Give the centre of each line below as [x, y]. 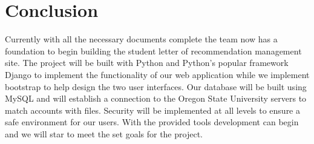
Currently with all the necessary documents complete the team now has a [141, 39]
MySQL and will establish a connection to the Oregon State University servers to [156, 98]
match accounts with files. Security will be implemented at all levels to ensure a [152, 110]
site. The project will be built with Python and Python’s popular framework [147, 63]
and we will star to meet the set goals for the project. [104, 133]
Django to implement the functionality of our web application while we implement [157, 74]
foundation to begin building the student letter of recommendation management [153, 51]
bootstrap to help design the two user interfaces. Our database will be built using [156, 86]
